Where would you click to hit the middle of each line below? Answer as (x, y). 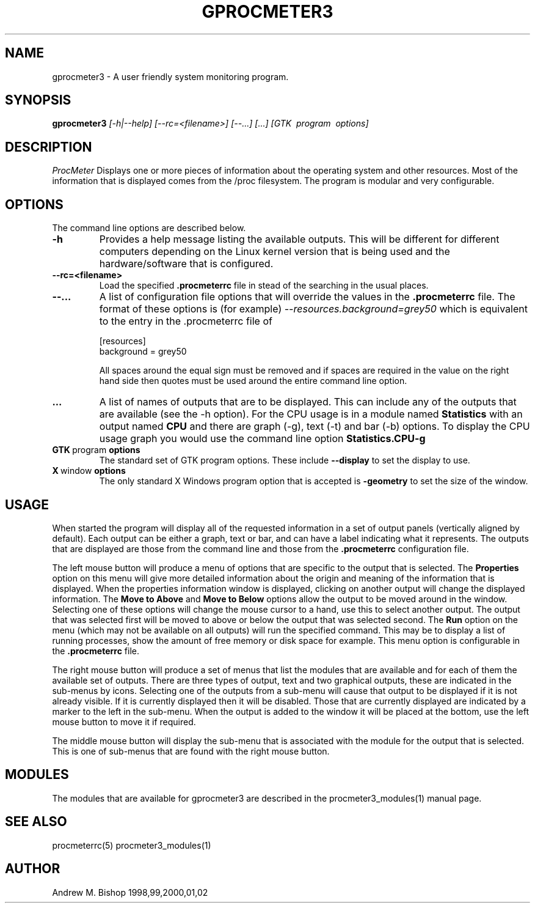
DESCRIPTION (49, 147)
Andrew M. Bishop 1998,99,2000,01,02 (130, 892)
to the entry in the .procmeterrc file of (186, 321)
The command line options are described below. (149, 228)
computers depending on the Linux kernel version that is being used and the (275, 252)
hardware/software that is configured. (186, 264)
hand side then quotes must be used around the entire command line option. (253, 381)
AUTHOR (33, 869)
